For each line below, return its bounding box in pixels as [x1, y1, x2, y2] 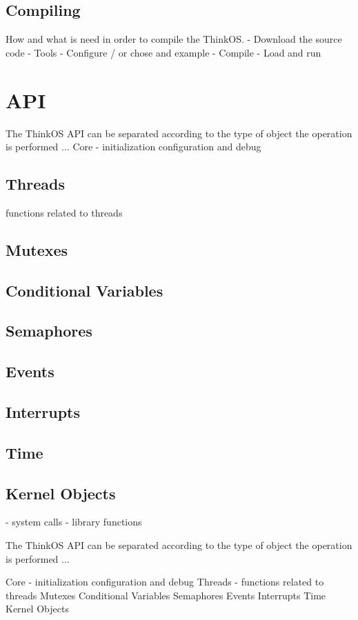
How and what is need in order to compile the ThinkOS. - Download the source [6, 32, 342, 46]
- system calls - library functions [6, 514, 142, 529]
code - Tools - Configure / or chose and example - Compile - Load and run [6, 45, 321, 59]
